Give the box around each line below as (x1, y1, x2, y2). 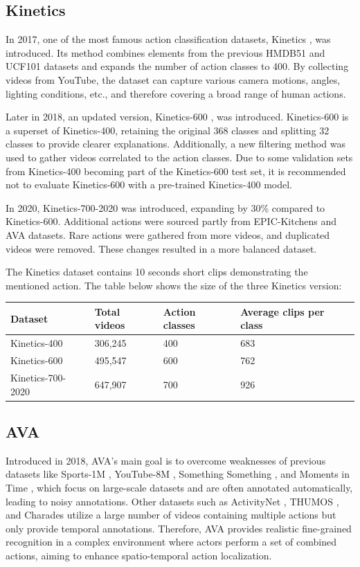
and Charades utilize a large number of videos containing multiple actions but (6, 507, 336, 522)
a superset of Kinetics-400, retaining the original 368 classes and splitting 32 (6, 123, 330, 137)
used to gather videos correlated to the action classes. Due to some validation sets (6, 150, 353, 164)
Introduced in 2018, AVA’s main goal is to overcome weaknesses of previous (6, 453, 326, 467)
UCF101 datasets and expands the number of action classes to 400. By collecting (6, 59, 349, 73)
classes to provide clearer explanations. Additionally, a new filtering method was (6, 136, 345, 151)
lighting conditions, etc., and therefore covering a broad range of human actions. (6, 86, 346, 100)
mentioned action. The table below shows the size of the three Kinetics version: (6, 278, 342, 292)
